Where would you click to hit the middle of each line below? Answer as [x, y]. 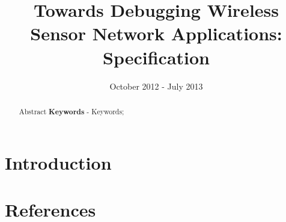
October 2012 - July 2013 [156, 86]
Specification [156, 57]
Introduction [58, 162]
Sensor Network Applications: [156, 33]
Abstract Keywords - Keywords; [71, 111]
